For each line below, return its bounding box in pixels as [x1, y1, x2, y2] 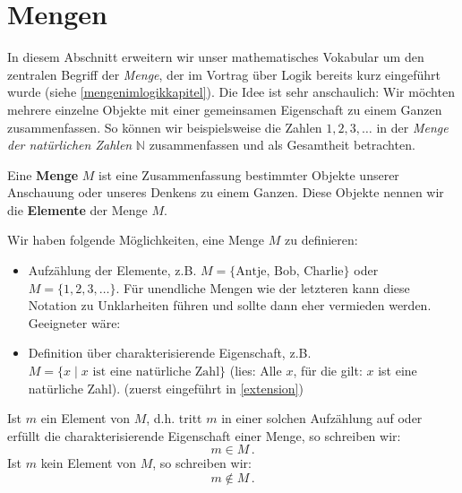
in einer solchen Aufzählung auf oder [221, 409, 423, 428]
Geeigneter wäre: [28, 313, 121, 332]
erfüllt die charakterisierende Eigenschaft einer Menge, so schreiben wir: [7, 426, 401, 445]
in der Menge [376, 117, 449, 136]
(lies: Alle [229, 361, 282, 380]
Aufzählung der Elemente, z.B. [28, 261, 197, 280]
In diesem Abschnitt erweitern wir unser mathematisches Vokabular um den [7, 48, 424, 66]
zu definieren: [284, 230, 358, 249]
